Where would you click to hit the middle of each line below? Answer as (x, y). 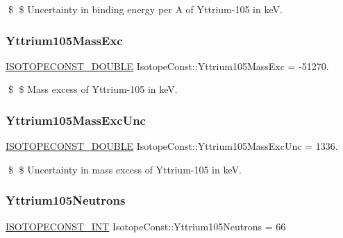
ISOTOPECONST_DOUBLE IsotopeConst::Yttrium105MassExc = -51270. (167, 66)
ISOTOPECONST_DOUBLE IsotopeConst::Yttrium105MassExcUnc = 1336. (172, 146)
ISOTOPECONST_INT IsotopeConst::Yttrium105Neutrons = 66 (146, 226)
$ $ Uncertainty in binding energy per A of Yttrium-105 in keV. (145, 9)
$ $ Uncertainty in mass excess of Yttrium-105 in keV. (125, 169)
